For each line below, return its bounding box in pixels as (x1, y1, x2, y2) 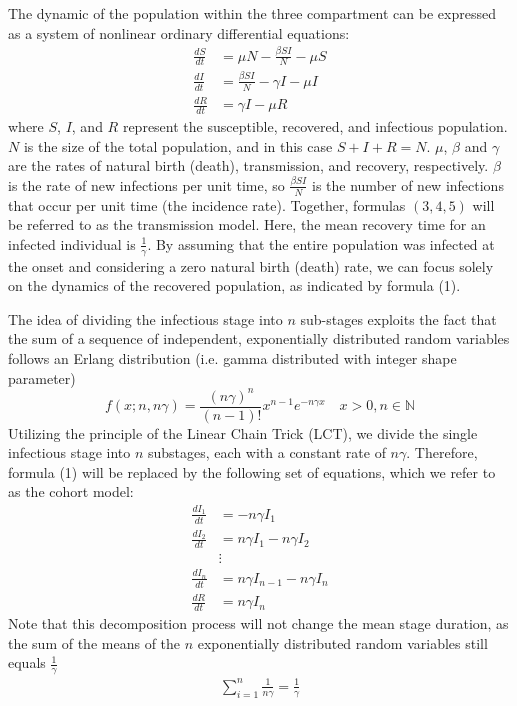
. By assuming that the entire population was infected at (147, 233, 495, 254)
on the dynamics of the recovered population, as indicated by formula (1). (8, 275, 461, 296)
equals (8, 652, 46, 673)
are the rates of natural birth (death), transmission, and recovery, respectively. (8, 155, 489, 176)
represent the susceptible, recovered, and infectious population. (122, 115, 508, 136)
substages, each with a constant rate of (148, 442, 386, 463)
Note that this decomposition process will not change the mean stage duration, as (8, 613, 509, 634)
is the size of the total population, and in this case (23, 135, 333, 156)
